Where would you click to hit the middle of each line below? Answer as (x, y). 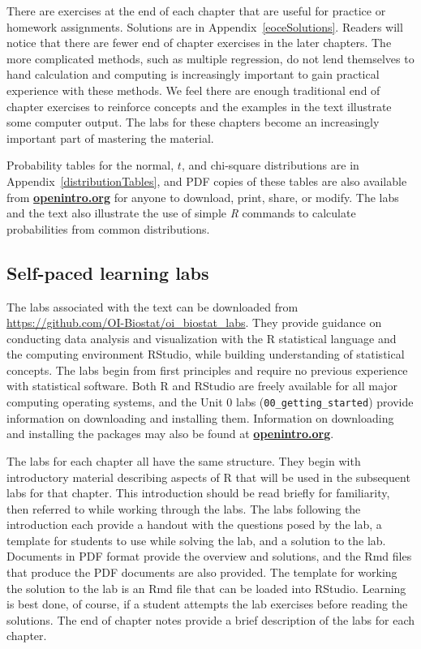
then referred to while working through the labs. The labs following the (184, 508)
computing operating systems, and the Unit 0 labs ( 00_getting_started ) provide (210, 402)
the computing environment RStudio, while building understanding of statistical (206, 354)
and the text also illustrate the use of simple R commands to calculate (181, 213)
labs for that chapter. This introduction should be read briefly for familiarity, (198, 493)
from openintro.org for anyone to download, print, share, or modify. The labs (203, 197)
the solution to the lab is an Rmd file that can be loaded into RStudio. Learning (206, 588)
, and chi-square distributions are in (270, 165)
